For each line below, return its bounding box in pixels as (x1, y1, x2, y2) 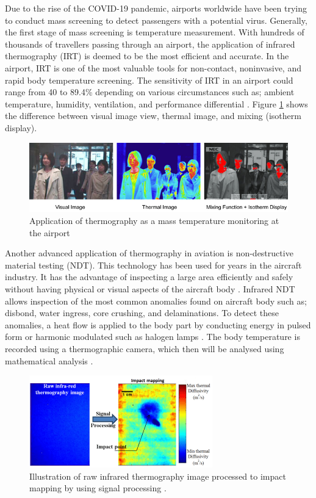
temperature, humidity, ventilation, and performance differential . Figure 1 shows (5, 97, 308, 110)
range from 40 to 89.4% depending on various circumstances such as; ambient (5, 85, 295, 98)
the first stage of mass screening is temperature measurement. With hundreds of (5, 26, 304, 38)
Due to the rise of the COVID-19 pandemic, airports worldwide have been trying (5, 2, 307, 14)
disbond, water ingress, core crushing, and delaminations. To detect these (5, 306, 279, 319)
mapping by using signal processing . (29, 482, 167, 494)
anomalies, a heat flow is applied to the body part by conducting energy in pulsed (5, 318, 311, 331)
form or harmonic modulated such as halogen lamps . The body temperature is (5, 330, 300, 343)
